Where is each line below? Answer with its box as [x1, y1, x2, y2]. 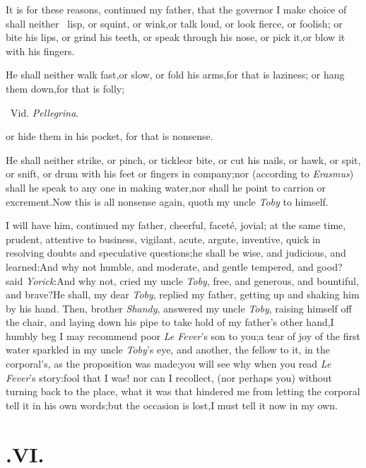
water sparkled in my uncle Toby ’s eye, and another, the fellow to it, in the [6, 342, 330, 357]
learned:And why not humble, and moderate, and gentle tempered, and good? [6, 259, 343, 274]
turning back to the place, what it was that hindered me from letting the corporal [6, 384, 360, 399]
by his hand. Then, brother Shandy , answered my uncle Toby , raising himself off [6, 300, 352, 315]
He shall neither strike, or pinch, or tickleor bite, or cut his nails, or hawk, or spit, [6, 152, 361, 167]
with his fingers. [6, 43, 75, 58]
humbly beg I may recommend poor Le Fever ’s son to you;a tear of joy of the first [6, 328, 360, 343]
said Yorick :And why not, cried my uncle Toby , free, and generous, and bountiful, [6, 273, 359, 288]
